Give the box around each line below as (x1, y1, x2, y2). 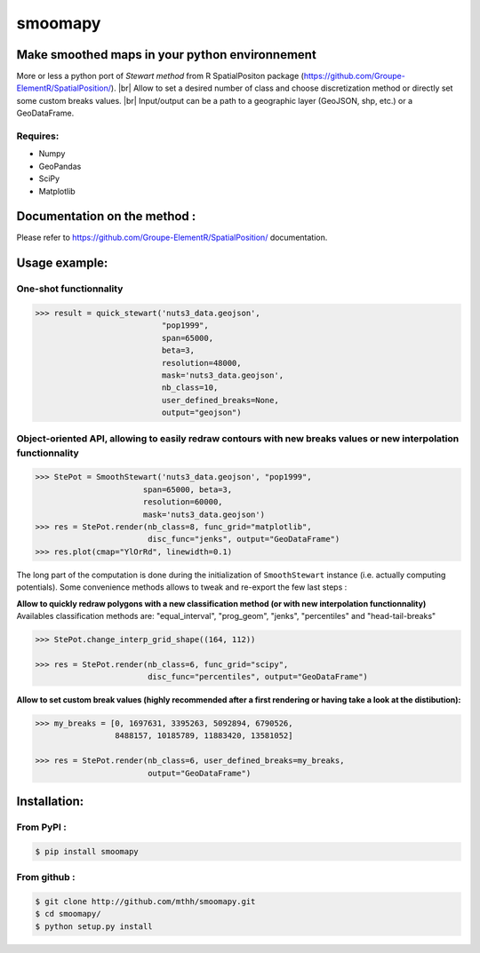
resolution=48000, (161, 358, 242, 368)
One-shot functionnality (16, 282, 124, 295)
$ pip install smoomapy (35, 846, 140, 856)
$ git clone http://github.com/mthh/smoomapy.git (35, 896, 256, 906)
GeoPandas (38, 161, 82, 171)
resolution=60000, (142, 497, 223, 507)
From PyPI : (16, 822, 67, 834)
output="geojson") (161, 408, 242, 417)
